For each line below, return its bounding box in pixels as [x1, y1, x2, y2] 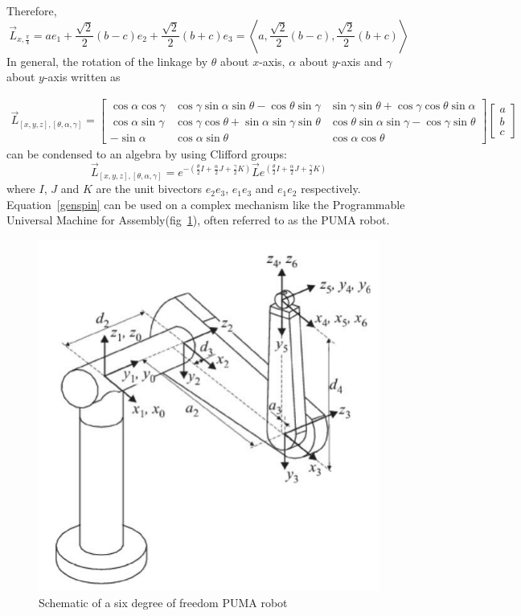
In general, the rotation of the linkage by [6, 52, 208, 69]
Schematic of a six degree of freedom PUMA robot [39, 593, 288, 610]
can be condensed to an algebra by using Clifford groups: [6, 145, 287, 162]
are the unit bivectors [96, 180, 203, 197]
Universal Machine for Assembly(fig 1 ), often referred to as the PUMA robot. [6, 211, 390, 228]
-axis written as [43, 68, 121, 85]
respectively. [301, 180, 361, 197]
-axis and [337, 52, 383, 69]
